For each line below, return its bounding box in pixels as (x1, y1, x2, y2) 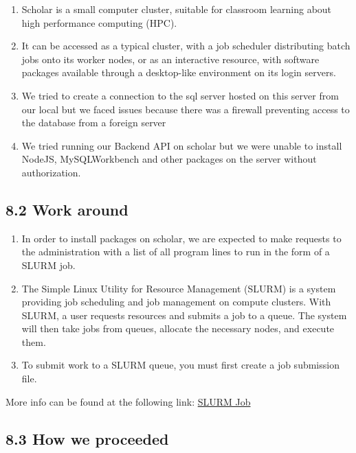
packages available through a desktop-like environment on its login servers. (21, 65, 336, 80)
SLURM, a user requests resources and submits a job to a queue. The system (21, 307, 347, 322)
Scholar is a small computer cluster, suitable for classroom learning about (21, 2, 332, 16)
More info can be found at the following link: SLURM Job (5, 394, 251, 408)
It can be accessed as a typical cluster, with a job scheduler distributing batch (21, 38, 351, 53)
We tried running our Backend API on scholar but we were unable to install (21, 138, 342, 152)
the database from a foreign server (21, 115, 166, 130)
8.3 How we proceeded (5, 428, 169, 449)
